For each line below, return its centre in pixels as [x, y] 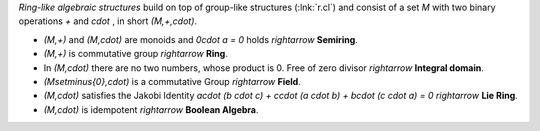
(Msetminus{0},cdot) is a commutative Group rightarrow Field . [172, 81]
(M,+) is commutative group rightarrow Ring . [136, 54]
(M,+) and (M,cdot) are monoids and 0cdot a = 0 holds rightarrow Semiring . [201, 39]
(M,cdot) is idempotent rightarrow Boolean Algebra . [151, 109]
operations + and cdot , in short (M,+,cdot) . [108, 21]
